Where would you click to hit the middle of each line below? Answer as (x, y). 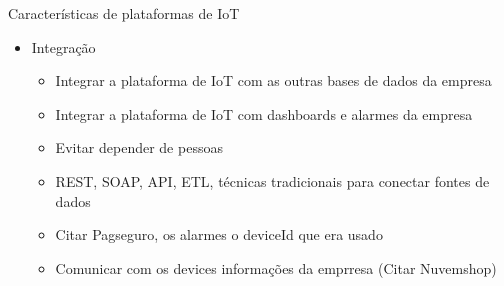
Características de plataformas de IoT (124, 13)
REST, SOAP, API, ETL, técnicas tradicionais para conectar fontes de (272, 180)
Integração (63, 46)
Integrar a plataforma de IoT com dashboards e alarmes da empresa (264, 113)
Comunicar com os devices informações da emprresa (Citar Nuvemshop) (276, 267)
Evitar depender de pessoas (139, 147)
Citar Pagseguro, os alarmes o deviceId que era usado (219, 234)
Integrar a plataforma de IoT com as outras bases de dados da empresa (273, 80)
